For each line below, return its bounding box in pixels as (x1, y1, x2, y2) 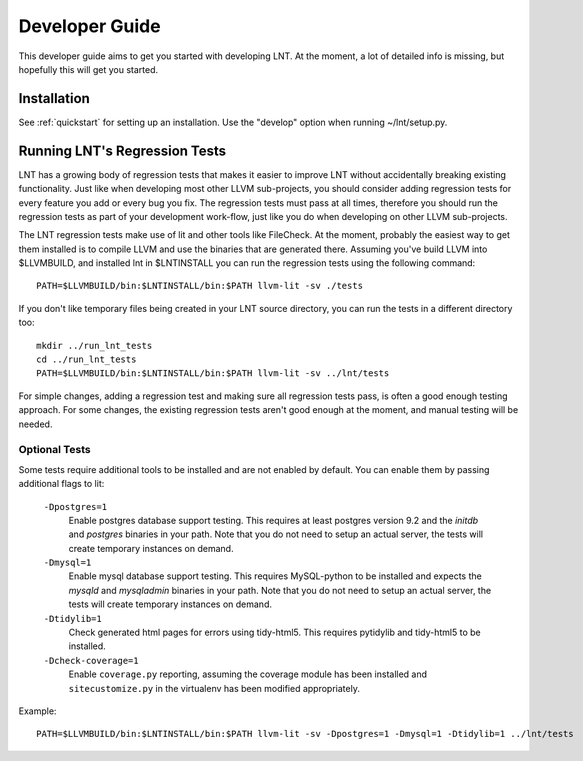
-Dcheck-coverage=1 (43, 655, 139, 666)
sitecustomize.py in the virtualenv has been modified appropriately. (68, 682, 360, 694)
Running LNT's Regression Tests (18, 142, 227, 159)
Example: (18, 705, 57, 717)
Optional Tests (18, 443, 91, 457)
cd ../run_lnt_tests (36, 354, 137, 365)
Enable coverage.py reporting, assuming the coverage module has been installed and (68, 668, 428, 680)
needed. (18, 418, 53, 430)
